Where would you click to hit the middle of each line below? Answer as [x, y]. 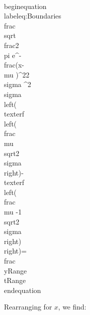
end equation [23, 290]
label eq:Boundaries [33, 16]
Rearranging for [28, 307]
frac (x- [14, 65]
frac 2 [11, 45]
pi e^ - [13, 55]
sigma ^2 [18, 84]
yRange [15, 270]
